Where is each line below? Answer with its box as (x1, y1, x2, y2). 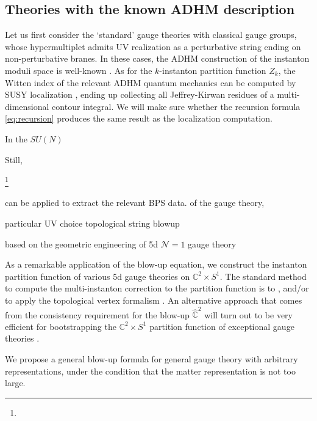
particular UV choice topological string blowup (5, 216, 180, 229)
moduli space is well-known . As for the (5, 64, 152, 76)
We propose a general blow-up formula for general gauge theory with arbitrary (5, 353, 298, 365)
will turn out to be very (204, 308, 293, 321)
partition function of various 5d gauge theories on (5, 269, 190, 282)
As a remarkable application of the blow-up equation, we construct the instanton (5, 258, 307, 271)
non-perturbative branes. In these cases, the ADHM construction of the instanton (5, 52, 310, 65)
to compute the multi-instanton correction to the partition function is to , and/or (5, 282, 309, 295)
